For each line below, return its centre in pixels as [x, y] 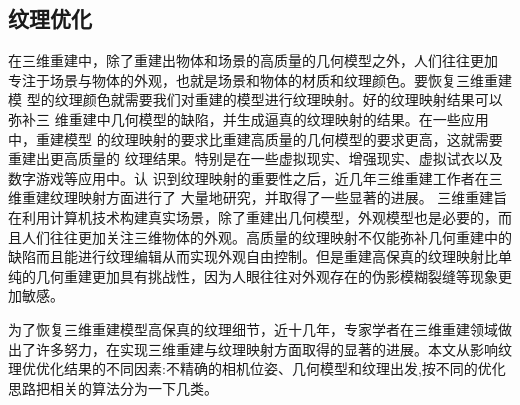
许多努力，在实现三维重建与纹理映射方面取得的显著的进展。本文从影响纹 [273, 348]
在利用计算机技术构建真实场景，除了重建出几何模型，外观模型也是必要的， [253, 216]
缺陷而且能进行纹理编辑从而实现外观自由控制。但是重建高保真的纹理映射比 [253, 256]
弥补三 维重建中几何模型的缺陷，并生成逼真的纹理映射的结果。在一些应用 [248, 118]
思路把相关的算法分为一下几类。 [113, 387]
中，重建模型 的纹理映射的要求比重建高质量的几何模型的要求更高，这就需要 [255, 138]
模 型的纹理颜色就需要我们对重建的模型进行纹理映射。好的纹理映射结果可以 [255, 99]
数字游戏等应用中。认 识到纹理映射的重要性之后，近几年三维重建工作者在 [248, 177]
